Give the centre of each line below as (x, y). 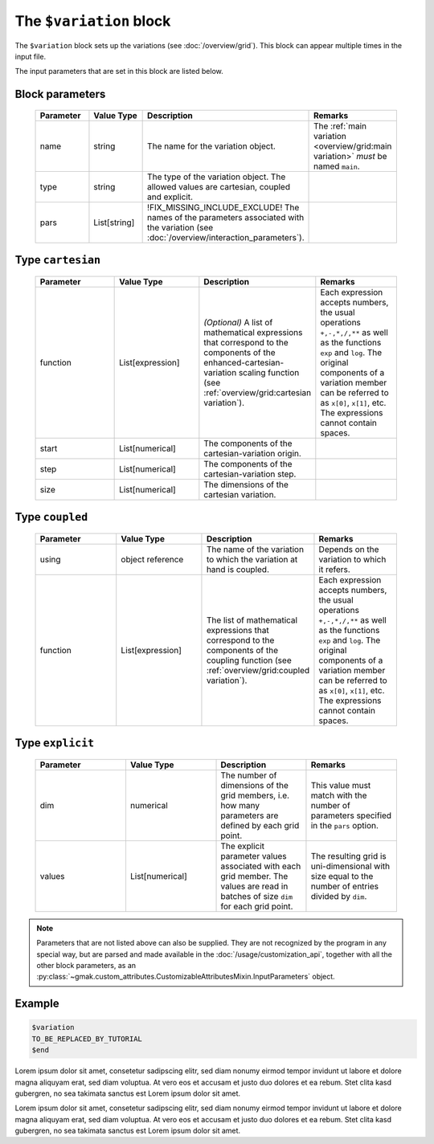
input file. (31, 56)
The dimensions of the (246, 484)
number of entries (345, 886)
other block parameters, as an (86, 965)
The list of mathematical (252, 620)
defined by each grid (260, 825)
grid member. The (254, 876)
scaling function (269, 372)
